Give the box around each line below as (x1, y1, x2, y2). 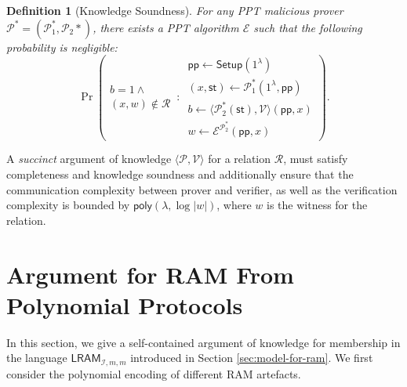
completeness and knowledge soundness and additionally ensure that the (6, 166, 354, 183)
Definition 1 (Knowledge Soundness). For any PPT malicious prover (6, 2, 343, 18)
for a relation (208, 150, 271, 167)
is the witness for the (267, 197, 368, 213)
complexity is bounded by (6, 197, 130, 213)
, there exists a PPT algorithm (93, 19, 239, 35)
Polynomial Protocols (6, 288, 243, 320)
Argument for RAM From (6, 258, 294, 290)
